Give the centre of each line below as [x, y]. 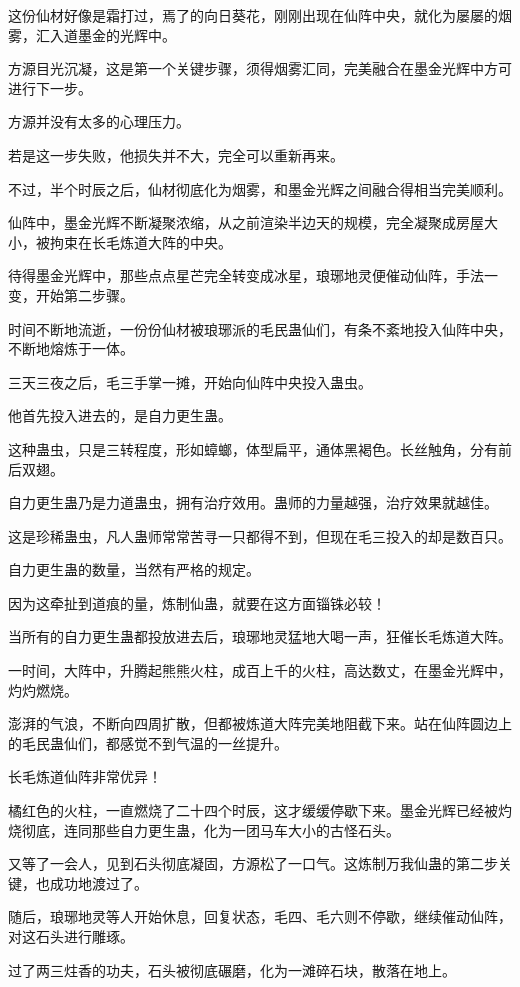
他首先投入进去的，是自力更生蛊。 [120, 415]
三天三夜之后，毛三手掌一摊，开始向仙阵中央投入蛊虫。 [190, 381]
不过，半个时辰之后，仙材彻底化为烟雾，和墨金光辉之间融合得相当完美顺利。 [260, 188]
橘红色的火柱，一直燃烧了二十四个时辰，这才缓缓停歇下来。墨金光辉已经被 [253, 810]
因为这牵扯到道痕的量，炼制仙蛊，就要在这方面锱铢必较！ [197, 602]
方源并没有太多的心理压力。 [99, 121]
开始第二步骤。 [84, 294]
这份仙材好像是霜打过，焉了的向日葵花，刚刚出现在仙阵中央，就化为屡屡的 [253, 15]
